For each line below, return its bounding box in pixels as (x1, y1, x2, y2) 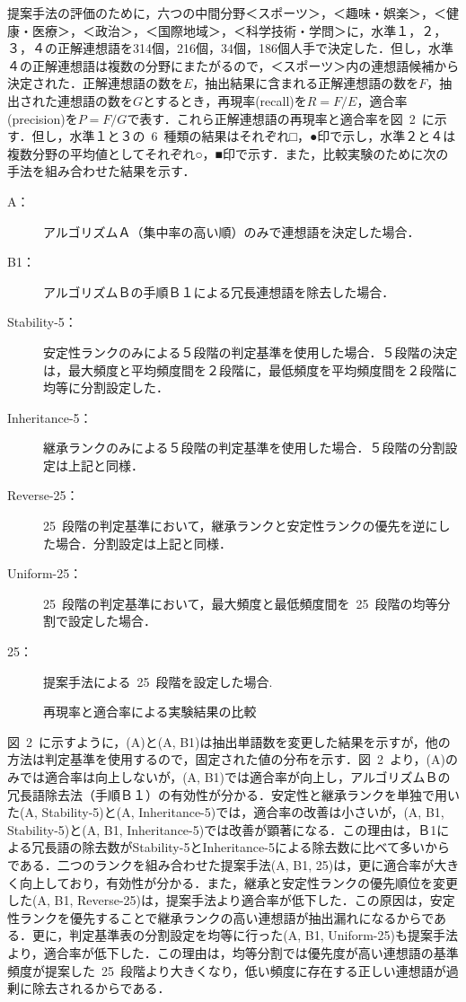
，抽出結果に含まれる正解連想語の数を (192, 74, 419, 92)
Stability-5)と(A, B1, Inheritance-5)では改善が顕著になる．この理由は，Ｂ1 (7, 820, 437, 839)
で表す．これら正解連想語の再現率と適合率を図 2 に (127, 109, 435, 127)
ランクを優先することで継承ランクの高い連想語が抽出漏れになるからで (19, 908, 435, 927)
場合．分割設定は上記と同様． (55, 533, 232, 552)
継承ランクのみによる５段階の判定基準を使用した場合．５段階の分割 (43, 438, 445, 457)
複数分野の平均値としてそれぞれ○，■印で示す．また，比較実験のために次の (7, 144, 449, 163)
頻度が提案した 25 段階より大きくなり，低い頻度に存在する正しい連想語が (7, 961, 446, 980)
